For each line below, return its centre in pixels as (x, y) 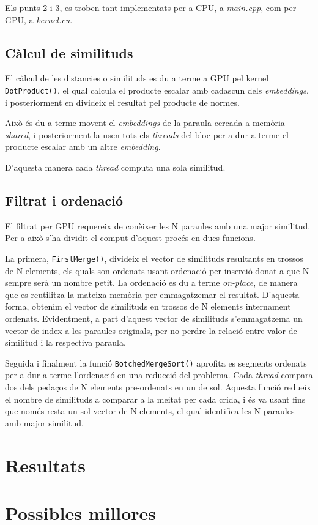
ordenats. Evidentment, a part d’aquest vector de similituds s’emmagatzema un (154, 318)
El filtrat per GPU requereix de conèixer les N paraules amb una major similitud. (158, 225)
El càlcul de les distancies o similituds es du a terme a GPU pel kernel (137, 78)
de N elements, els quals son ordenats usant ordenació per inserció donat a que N (157, 270)
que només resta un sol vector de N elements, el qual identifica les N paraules (150, 411)
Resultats (45, 465)
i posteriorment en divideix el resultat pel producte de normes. (122, 102)
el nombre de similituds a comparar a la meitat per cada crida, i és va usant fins (155, 399)
